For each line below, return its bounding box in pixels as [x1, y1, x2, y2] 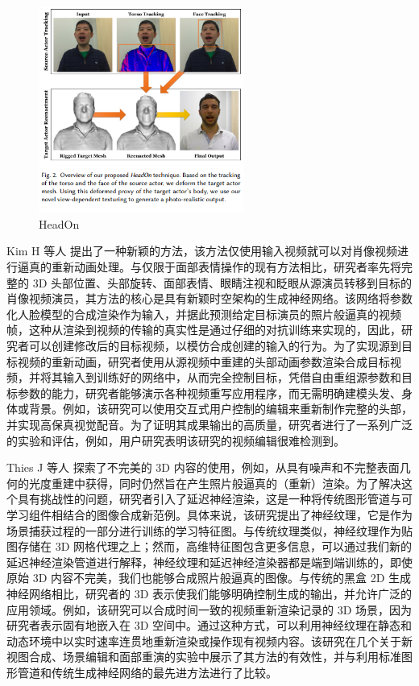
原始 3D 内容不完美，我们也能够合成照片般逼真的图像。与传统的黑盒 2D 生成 [6, 569, 412, 586]
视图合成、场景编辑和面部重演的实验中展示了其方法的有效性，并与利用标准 [6, 648, 401, 665]
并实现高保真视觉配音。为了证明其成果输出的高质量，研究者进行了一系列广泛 [6, 415, 413, 432]
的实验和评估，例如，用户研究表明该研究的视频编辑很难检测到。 [6, 432, 345, 448]
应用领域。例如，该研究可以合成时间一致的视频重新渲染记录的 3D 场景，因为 [6, 601, 413, 618]
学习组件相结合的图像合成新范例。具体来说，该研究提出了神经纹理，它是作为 [6, 506, 413, 523]
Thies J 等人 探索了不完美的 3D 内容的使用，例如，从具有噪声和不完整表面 [6, 459, 400, 476]
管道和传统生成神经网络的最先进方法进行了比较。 [17, 663, 277, 680]
